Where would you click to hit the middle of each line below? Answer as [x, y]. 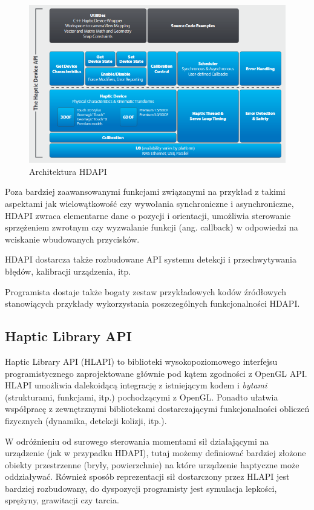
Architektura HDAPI [68, 171]
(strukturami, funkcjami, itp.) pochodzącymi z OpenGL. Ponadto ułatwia [142, 397]
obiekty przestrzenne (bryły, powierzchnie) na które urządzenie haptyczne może [152, 464]
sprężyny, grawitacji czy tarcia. [62, 500]
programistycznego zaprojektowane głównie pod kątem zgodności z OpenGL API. [156, 373]
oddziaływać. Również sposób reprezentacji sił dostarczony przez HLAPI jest [147, 476]
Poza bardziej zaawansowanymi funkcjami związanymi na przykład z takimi [145, 191]
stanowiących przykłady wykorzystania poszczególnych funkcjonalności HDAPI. [152, 303]
